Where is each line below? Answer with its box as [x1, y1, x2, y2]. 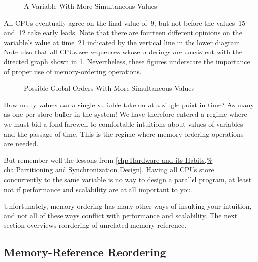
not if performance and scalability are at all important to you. [4, 184, 193, 194]
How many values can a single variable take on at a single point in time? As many [4, 99, 254, 109]
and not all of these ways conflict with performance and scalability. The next [4, 210, 238, 220]
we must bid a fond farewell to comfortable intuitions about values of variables [4, 118, 243, 129]
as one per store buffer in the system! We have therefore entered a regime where [4, 109, 247, 119]
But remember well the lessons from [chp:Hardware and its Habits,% [4, 155, 213, 165]
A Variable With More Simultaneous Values [24, 1, 157, 11]
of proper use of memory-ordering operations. [4, 66, 142, 76]
